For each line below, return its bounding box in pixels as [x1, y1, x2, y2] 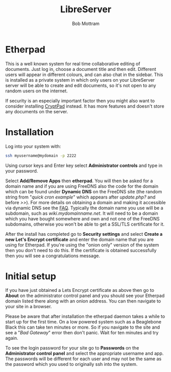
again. [5, 335, 19, 341]
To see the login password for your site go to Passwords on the [5, 345, 139, 351]
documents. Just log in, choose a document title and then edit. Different [5, 66, 157, 72]
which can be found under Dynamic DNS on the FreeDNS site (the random [5, 188, 162, 194]
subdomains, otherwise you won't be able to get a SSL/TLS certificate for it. [5, 221, 165, 227]
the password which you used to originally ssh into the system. [5, 361, 138, 367]
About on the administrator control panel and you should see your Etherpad [5, 292, 165, 299]
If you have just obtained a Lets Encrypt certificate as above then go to [5, 287, 155, 293]
